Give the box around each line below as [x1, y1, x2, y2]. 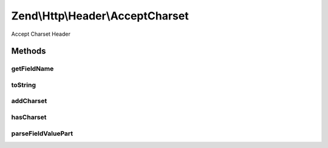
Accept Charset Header [11, 30, 71, 38]
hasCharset [11, 113, 47, 121]
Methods [11, 46, 46, 56]
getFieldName [11, 64, 54, 73]
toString [11, 81, 36, 89]
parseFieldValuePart [11, 129, 73, 138]
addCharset [11, 97, 47, 106]
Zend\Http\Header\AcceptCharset [11, 9, 189, 22]
